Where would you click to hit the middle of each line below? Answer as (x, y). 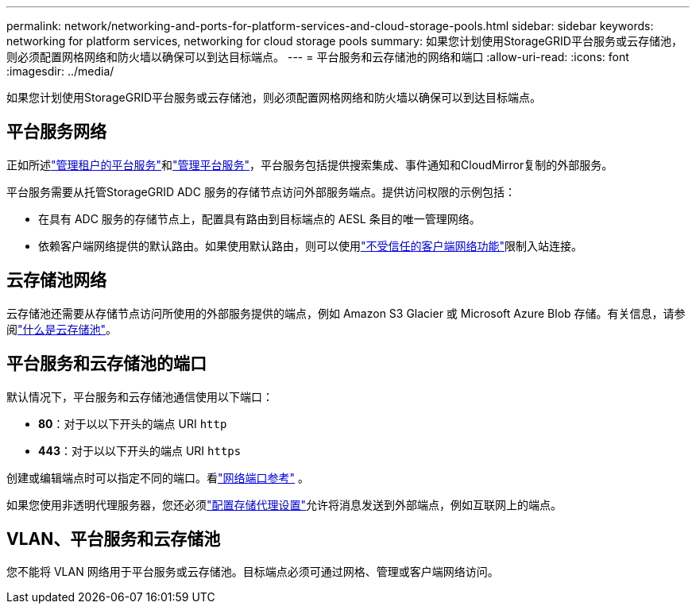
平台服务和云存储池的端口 (106, 364)
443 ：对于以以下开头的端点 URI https (140, 450)
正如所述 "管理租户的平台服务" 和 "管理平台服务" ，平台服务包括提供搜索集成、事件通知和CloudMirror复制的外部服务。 (310, 164)
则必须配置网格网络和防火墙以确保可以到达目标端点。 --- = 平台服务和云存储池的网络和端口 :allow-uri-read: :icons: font (318, 57)
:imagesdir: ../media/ (60, 71)
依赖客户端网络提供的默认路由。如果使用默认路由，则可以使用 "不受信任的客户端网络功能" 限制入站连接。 (311, 245)
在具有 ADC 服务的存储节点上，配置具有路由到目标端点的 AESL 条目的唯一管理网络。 (259, 218)
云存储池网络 (56, 280)
